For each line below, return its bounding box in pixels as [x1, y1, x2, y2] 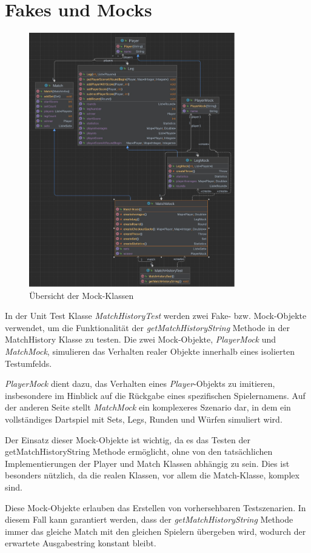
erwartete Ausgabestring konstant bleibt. [5, 537, 156, 549]
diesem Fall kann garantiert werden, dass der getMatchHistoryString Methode [5, 513, 293, 526]
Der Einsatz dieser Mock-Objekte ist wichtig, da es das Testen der [5, 433, 250, 446]
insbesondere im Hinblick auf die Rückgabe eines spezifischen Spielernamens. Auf [5, 389, 306, 401]
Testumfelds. [5, 357, 52, 369]
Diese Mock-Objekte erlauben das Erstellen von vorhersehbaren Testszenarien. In [5, 501, 306, 514]
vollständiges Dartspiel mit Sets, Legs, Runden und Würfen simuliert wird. [5, 413, 283, 426]
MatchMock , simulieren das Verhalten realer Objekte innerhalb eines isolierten [5, 345, 295, 358]
